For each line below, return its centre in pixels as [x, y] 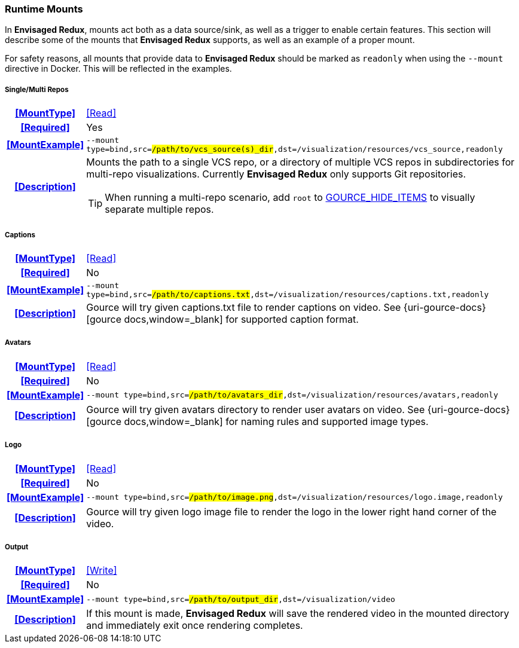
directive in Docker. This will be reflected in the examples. [118, 69]
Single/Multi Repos [37, 89]
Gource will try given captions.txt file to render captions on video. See [244, 307]
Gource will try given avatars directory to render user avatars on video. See [256, 409]
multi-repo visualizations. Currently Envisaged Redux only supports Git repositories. [276, 174]
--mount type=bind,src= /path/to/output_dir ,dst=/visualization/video [241, 599]
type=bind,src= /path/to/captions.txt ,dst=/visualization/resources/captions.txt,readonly [288, 294]
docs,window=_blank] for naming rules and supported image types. [276, 421]
